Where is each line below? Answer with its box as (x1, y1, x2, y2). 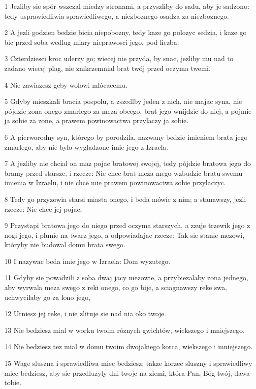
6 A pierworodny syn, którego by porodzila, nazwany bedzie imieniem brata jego (4, 131, 248, 142)
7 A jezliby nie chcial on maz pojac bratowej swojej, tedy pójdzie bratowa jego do (4, 158, 251, 168)
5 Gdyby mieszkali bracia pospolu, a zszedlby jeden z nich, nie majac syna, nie (4, 96, 242, 106)
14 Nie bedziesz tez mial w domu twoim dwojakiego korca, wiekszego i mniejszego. (4, 341, 253, 352)
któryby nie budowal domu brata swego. (4, 239, 126, 250)
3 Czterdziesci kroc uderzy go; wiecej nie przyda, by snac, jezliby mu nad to (4, 53, 233, 64)
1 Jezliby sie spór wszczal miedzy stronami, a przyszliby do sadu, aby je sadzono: (4, 1, 250, 11)
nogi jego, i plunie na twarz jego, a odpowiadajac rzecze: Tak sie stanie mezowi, (4, 229, 245, 240)
